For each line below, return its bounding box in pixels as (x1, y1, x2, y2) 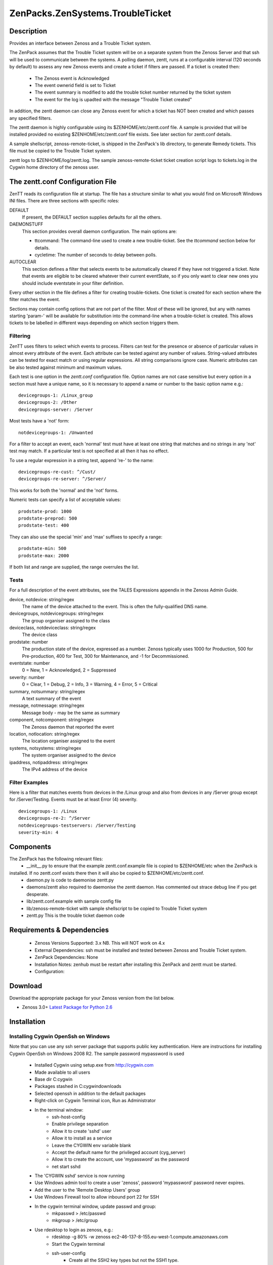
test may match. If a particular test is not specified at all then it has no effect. (9, 448, 169, 454)
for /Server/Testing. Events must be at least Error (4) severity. (9, 796, 138, 803)
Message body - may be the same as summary (22, 709, 120, 715)
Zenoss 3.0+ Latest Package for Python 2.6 (22, 1004, 113, 1010)
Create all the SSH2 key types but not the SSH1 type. (69, 1257, 179, 1263)
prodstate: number (9, 639, 48, 645)
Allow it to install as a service (52, 1135, 112, 1141)
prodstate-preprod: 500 (18, 516, 77, 521)
